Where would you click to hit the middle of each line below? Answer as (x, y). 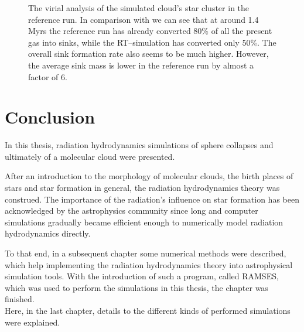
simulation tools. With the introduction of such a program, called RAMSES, (142, 276)
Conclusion (50, 117)
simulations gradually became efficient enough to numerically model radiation (144, 222)
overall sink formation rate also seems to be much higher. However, (148, 54)
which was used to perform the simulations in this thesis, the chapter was (136, 287)
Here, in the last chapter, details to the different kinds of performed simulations (148, 310)
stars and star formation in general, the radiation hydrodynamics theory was (142, 188)
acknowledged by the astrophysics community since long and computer (131, 211)
